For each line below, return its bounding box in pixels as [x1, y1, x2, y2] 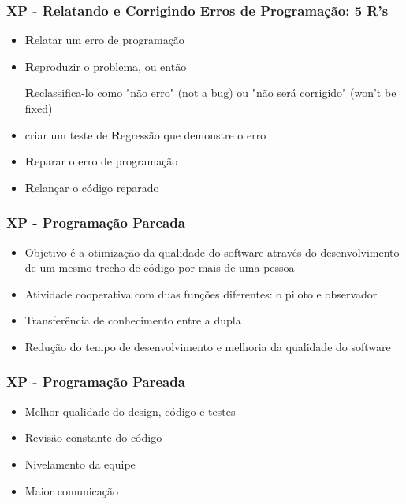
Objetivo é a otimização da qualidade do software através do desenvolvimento [24, 243, 400, 260]
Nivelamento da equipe [24, 455, 136, 472]
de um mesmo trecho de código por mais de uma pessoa [24, 259, 295, 276]
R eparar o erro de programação [24, 153, 178, 169]
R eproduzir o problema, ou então [24, 57, 187, 74]
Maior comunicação [24, 482, 119, 498]
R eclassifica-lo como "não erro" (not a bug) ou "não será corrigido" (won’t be [24, 84, 397, 101]
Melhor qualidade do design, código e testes [24, 402, 236, 419]
